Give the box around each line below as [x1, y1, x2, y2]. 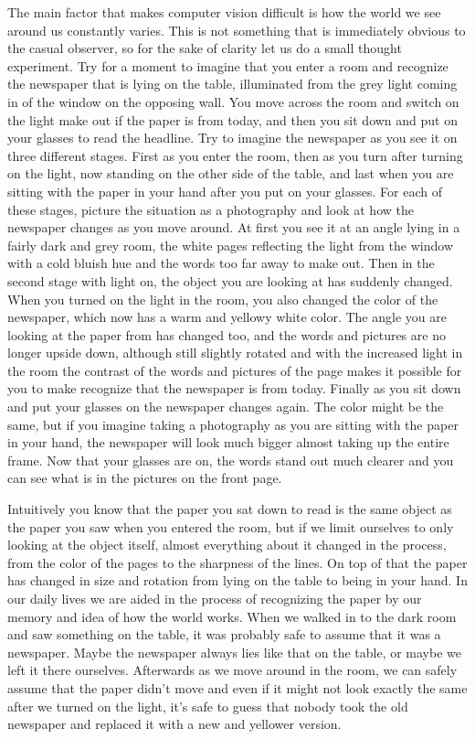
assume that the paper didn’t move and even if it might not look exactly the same [7, 678, 468, 697]
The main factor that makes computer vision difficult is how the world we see [7, 3, 441, 21]
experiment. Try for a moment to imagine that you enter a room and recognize [7, 56, 449, 75]
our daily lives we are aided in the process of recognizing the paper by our [7, 589, 422, 607]
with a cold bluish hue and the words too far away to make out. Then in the [7, 253, 435, 273]
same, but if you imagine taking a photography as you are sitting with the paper [7, 414, 459, 434]
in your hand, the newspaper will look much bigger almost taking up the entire [7, 433, 449, 452]
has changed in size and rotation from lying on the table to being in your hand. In [7, 571, 468, 590]
